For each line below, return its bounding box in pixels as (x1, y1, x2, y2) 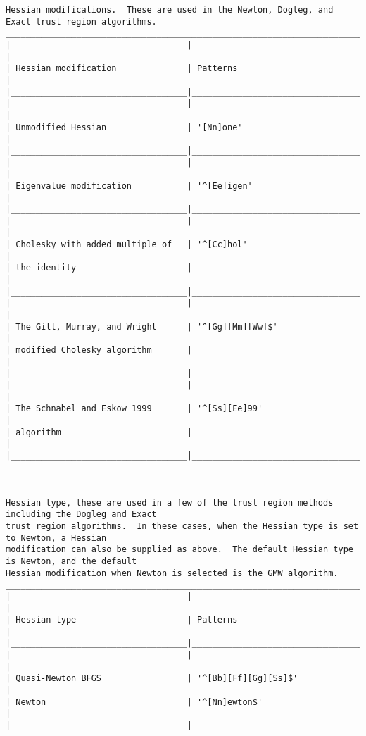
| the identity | (6, 263, 192, 273)
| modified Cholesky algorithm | (6, 345, 192, 356)
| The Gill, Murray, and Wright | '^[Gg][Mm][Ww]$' (6, 321, 278, 332)
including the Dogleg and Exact (6, 509, 157, 520)
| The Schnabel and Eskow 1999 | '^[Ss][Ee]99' (6, 404, 263, 414)
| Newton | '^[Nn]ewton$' (6, 697, 263, 707)
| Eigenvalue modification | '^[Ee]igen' (6, 180, 253, 191)
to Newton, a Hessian (6, 532, 107, 543)
